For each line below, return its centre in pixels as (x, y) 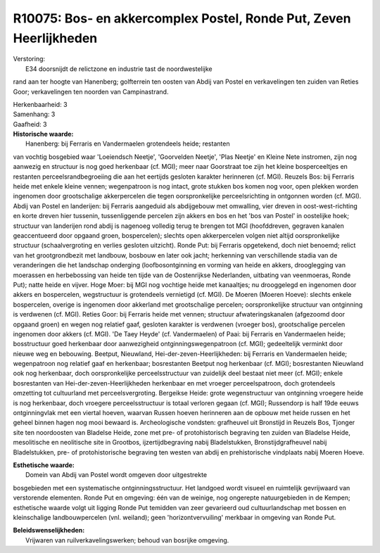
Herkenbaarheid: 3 (40, 104)
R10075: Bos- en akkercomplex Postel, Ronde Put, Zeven (182, 18)
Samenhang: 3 (34, 114)
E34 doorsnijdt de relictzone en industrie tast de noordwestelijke (119, 69)
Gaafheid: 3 (30, 124)
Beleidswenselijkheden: (49, 530)
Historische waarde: (43, 134)
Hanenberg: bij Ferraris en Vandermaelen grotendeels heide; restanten (128, 144)
